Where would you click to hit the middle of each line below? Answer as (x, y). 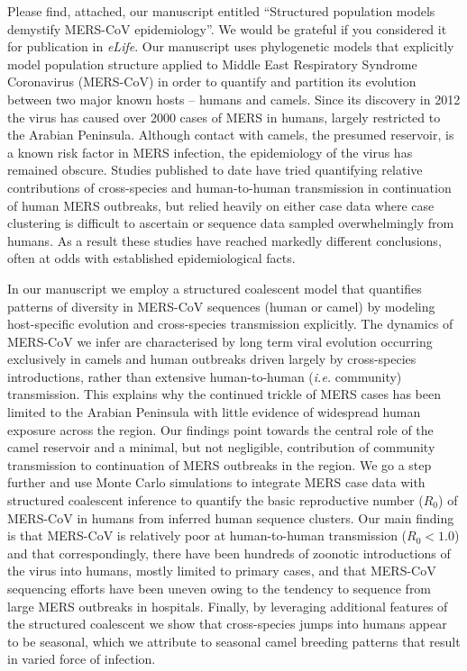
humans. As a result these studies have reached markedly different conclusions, (224, 240)
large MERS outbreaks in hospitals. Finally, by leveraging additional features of (228, 606)
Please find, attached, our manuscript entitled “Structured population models (221, 11)
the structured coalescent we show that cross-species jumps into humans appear (227, 624)
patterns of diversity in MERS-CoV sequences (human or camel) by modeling (221, 306)
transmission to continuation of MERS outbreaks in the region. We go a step (220, 464)
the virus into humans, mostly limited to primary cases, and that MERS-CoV (222, 571)
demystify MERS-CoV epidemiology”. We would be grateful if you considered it (227, 28)
